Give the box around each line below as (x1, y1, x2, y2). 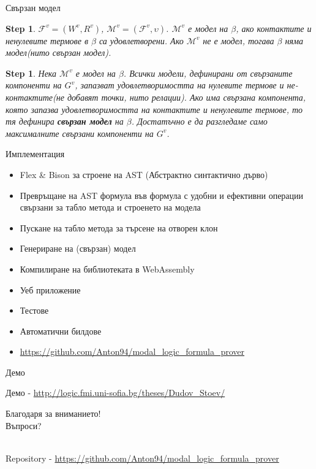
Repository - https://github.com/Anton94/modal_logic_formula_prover (6, 451, 279, 464)
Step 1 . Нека (6, 66, 57, 79)
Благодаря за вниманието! (6, 407, 101, 420)
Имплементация (6, 147, 65, 160)
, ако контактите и (236, 21, 312, 34)
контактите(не (6, 90, 64, 103)
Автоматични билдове (20, 324, 102, 337)
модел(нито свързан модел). (6, 46, 111, 59)
